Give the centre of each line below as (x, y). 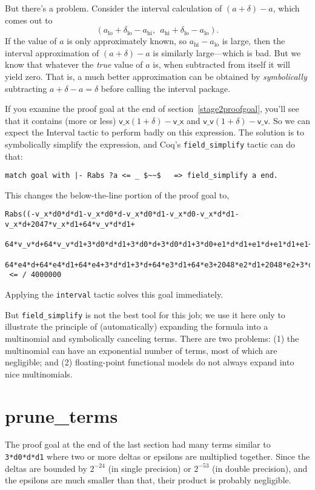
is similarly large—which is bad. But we (227, 52)
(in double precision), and (260, 468)
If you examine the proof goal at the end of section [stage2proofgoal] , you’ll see (152, 109)
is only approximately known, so (127, 41)
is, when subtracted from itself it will (221, 64)
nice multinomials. (39, 374)
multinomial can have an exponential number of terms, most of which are (141, 350)
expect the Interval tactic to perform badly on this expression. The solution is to (155, 132)
